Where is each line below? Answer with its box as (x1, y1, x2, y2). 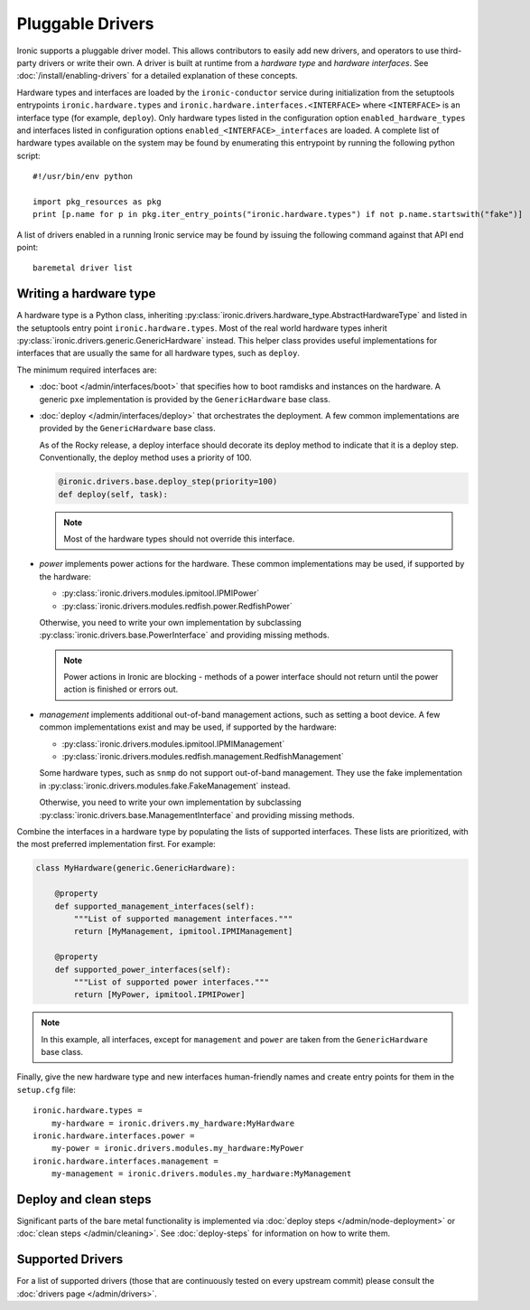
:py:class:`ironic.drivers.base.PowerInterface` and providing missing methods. (39, 629, 330, 641)
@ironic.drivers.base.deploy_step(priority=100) (58, 476, 278, 487)
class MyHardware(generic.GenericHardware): (35, 863, 237, 873)
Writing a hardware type (16, 286, 156, 302)
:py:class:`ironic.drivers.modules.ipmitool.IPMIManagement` (61, 738, 285, 749)
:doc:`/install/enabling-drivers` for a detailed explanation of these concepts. (16, 71, 298, 81)
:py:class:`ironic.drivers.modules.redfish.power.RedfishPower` (61, 600, 293, 611)
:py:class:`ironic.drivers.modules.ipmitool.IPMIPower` (61, 588, 260, 598)
